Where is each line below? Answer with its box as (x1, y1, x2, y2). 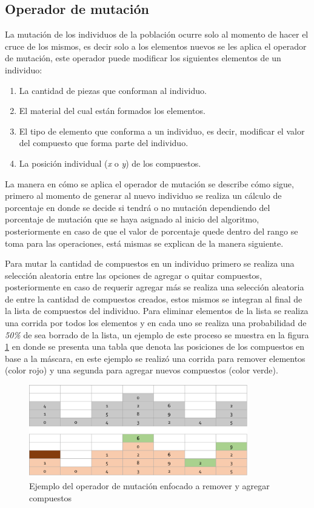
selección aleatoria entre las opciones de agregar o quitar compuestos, (5, 269, 262, 281)
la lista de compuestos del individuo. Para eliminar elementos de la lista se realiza (5, 304, 309, 317)
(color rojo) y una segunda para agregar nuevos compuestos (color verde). (5, 364, 278, 376)
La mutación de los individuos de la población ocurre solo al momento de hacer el (5, 28, 309, 41)
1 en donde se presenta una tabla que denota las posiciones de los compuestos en (5, 340, 305, 353)
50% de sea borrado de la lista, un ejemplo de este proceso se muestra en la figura (5, 328, 309, 341)
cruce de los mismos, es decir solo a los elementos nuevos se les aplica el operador (5, 39, 307, 52)
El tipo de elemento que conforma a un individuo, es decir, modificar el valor (19, 124, 305, 137)
